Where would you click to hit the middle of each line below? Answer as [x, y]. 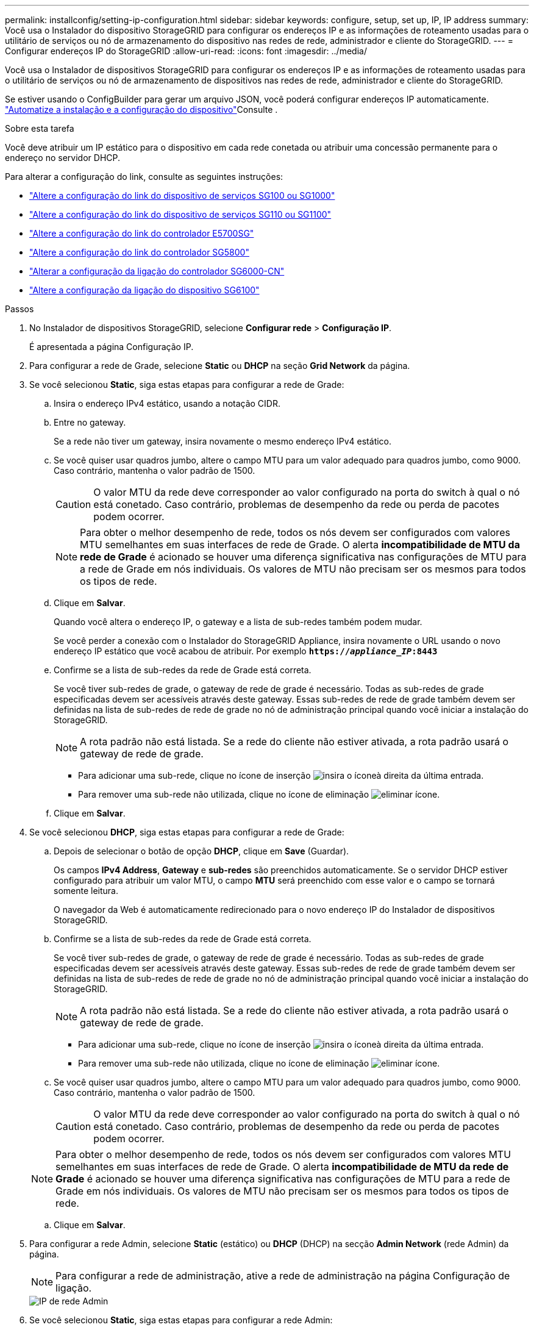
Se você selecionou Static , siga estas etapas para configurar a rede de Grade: [187, 384]
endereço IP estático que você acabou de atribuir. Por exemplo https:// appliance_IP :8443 [246, 651]
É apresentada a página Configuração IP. [112, 347]
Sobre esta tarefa [40, 128]
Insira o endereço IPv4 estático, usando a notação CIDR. [167, 403]
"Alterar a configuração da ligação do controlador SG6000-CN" [157, 271]
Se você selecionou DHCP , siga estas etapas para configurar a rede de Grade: [187, 832]
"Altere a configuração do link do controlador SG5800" [139, 252]
